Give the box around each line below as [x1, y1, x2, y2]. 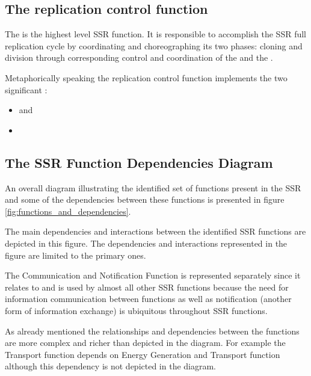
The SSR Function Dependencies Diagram [5, 153, 273, 171]
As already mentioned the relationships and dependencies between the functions [5, 324, 300, 337]
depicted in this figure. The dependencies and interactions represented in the [5, 236, 288, 249]
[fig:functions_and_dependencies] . [5, 205, 131, 217]
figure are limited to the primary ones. [5, 248, 146, 261]
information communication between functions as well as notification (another [5, 292, 292, 305]
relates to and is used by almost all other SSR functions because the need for [5, 280, 289, 293]
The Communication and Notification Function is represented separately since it [5, 269, 301, 282]
